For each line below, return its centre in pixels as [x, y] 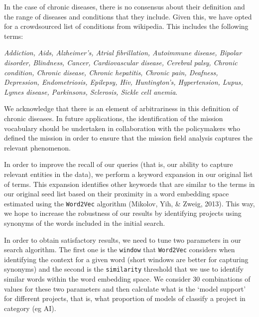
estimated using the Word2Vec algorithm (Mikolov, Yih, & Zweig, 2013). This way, [129, 203]
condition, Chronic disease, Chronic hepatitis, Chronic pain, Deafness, [111, 72]
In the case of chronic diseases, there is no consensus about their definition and [125, 6]
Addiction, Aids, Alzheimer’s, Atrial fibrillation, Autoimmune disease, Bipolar [123, 53]
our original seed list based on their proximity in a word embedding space [117, 194]
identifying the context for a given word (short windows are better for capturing [126, 259]
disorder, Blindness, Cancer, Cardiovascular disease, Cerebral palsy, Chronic [121, 62]
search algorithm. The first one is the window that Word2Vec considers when [120, 249]
